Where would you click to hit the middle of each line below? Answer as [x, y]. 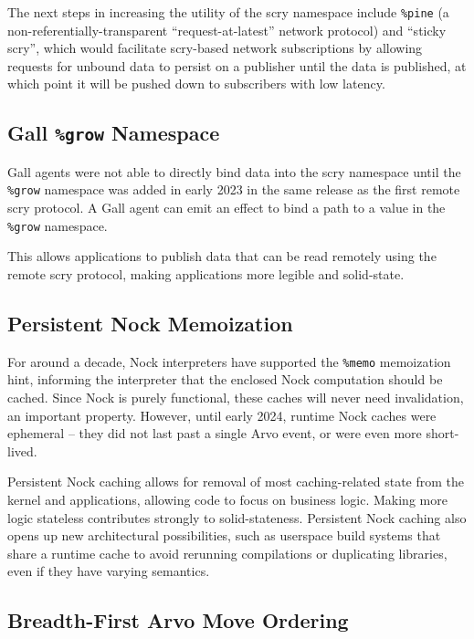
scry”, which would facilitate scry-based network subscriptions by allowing [215, 48]
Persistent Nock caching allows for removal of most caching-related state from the [236, 482]
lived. [22, 450]
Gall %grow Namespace [114, 133]
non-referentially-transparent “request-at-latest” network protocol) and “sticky [227, 30]
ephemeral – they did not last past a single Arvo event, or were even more [215, 433]
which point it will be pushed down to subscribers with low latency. [196, 84]
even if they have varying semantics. [109, 571]
